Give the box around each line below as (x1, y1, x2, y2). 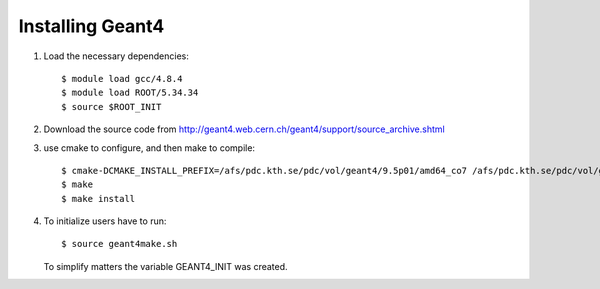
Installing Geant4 (18, 15, 165, 37)
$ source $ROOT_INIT (61, 101, 162, 112)
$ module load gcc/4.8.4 (61, 73, 183, 84)
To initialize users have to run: (43, 215, 167, 227)
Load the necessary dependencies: (43, 50, 190, 62)
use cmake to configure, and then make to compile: (43, 141, 255, 154)
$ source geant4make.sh (61, 238, 178, 250)
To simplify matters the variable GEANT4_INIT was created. (43, 260, 289, 272)
